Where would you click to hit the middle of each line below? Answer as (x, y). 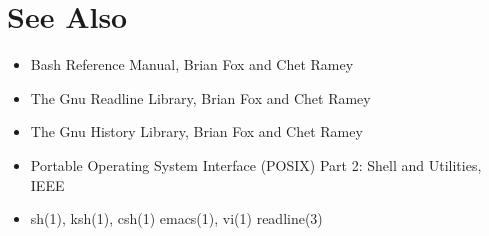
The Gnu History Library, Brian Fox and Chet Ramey (196, 131)
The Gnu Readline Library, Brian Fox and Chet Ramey (200, 97)
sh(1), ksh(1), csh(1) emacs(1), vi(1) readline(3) (176, 218)
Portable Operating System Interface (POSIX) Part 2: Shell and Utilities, (256, 164)
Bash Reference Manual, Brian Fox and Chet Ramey (192, 64)
